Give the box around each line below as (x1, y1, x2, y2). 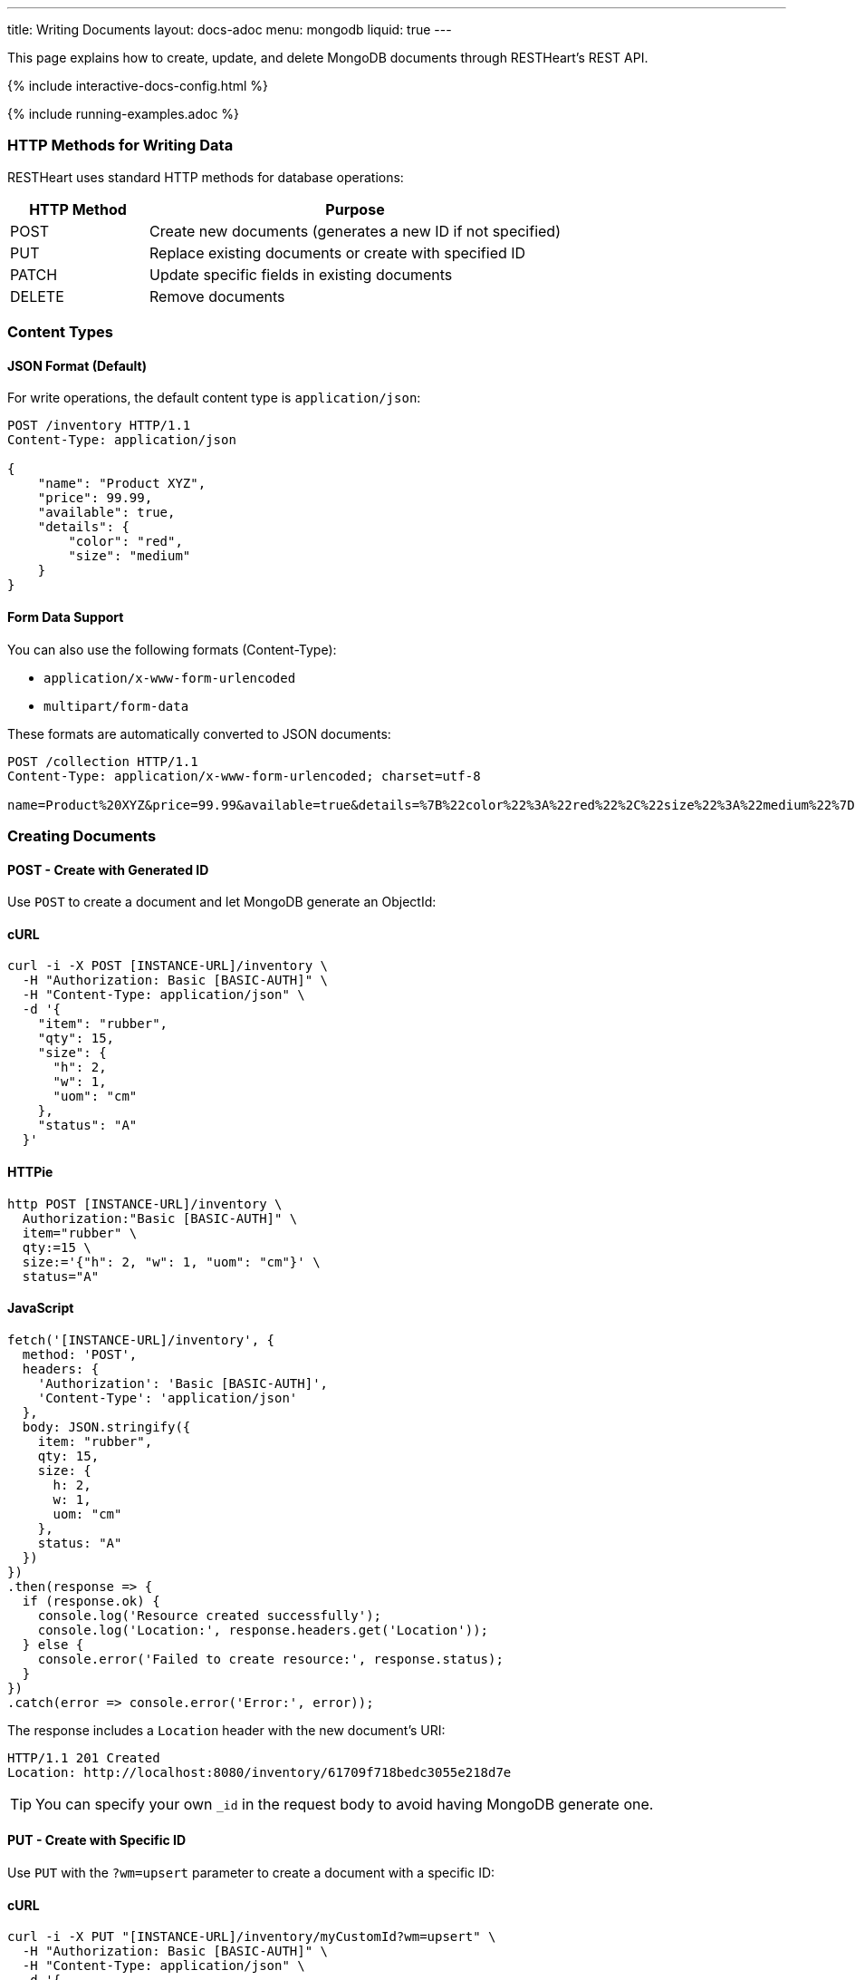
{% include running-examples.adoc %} (7, 106, 240, 121)
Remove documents (149, 286, 285, 306)
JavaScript (7, 1300, 74, 1316)
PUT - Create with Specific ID (7, 1832, 187, 1849)
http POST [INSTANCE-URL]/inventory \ (7, 1196, 283, 1211)
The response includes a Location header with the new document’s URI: (7, 1722, 446, 1738)
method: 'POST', (22, 1346, 138, 1362)
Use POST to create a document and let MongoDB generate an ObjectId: (7, 894, 437, 910)
